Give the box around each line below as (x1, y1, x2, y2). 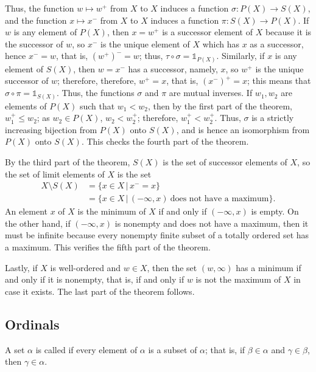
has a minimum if (236, 261, 301, 274)
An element (5, 205, 47, 218)
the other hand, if (5, 216, 71, 229)
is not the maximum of (195, 273, 281, 286)
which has (202, 37, 240, 50)
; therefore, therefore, (57, 74, 136, 87)
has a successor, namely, (128, 62, 218, 75)
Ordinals (5, 314, 60, 333)
